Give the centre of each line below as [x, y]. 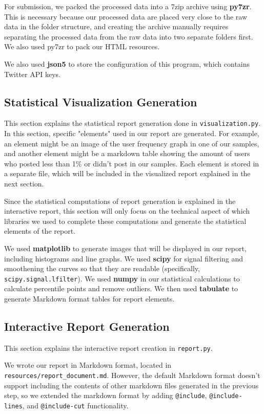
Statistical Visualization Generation [101, 101]
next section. [24, 183]
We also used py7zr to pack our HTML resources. [82, 46]
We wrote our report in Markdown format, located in [88, 365]
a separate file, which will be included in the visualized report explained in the [127, 173]
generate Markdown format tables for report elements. [89, 298]
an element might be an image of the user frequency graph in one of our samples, [132, 143]
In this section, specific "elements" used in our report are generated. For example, [132, 133]
